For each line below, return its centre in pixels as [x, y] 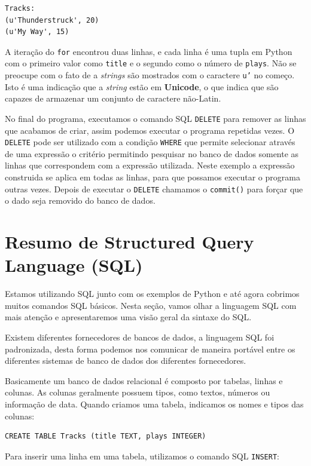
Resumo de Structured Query [129, 242]
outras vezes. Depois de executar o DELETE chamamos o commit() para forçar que [154, 188]
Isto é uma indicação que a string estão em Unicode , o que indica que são [142, 86]
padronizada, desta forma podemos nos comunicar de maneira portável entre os [150, 349]
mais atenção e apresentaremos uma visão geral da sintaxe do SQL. [128, 317]
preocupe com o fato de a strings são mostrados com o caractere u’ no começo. [150, 75]
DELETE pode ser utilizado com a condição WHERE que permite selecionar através [150, 142]
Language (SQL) [74, 265]
